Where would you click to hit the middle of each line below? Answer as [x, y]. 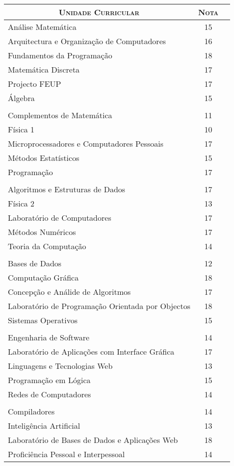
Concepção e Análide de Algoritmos [69, 292]
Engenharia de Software [49, 337]
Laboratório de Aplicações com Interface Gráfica [91, 351]
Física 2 [21, 203]
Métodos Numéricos [42, 232]
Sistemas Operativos [43, 320]
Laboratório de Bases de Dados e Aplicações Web [93, 440]
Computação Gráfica [43, 277]
